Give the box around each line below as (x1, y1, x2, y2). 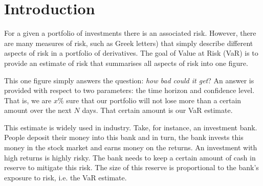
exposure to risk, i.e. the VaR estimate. (4, 172, 127, 182)
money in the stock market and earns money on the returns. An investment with (4, 142, 257, 153)
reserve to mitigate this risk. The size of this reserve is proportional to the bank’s (4, 162, 259, 173)
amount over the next (4, 105, 72, 115)
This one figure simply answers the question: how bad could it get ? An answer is (4, 75, 254, 85)
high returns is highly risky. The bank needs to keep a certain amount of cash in (4, 152, 256, 162)
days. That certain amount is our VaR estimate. (82, 105, 233, 115)
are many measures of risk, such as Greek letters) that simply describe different (4, 37, 253, 48)
